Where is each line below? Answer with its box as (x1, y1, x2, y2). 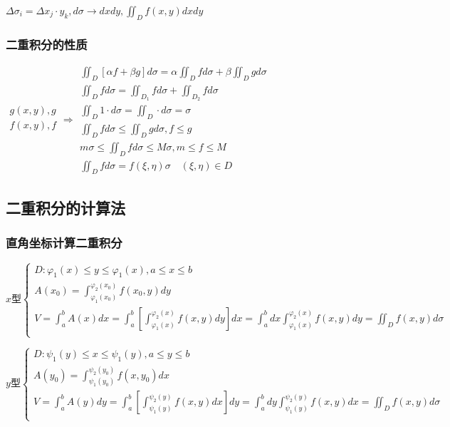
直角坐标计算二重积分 (6, 234, 122, 252)
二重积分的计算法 (6, 196, 125, 218)
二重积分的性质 (6, 35, 88, 53)
